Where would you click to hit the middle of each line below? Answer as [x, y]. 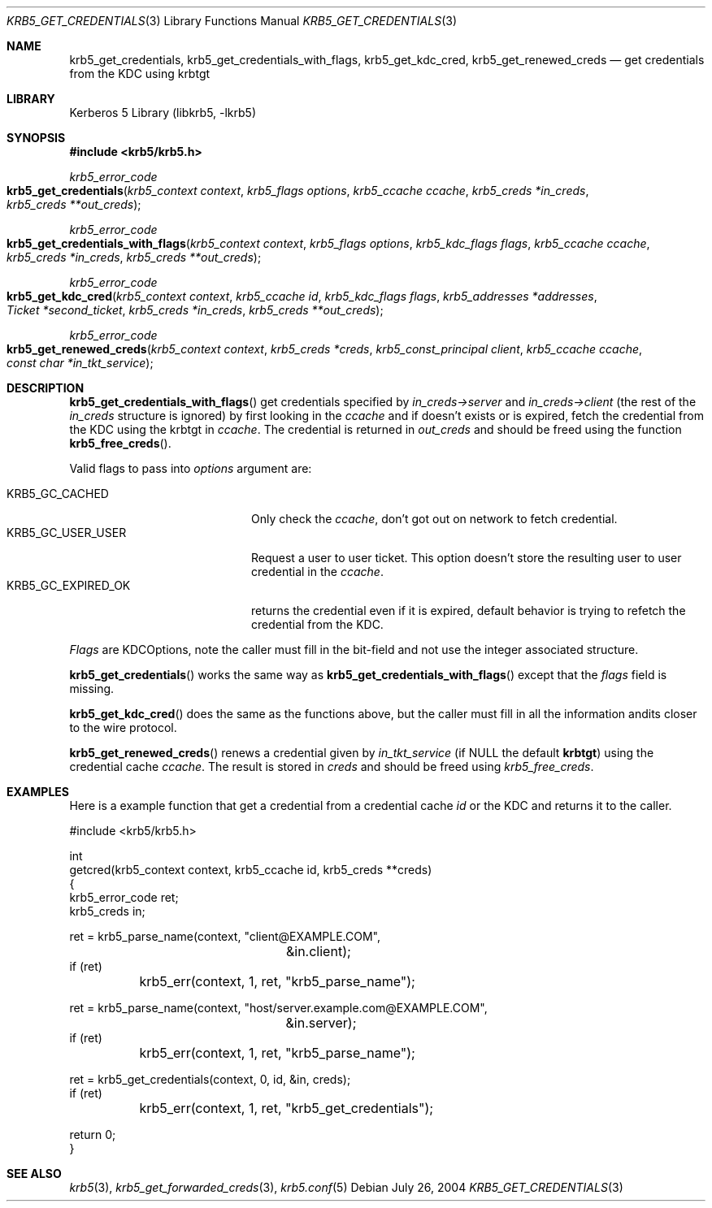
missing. [92, 688]
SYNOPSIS [36, 138]
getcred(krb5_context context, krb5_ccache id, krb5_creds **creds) [251, 870]
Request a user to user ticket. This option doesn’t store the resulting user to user [467, 558]
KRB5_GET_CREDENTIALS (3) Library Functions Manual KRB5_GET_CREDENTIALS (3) [232, 21]
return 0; [93, 1134]
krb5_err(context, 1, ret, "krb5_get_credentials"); [287, 1108]
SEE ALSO [34, 1173]
